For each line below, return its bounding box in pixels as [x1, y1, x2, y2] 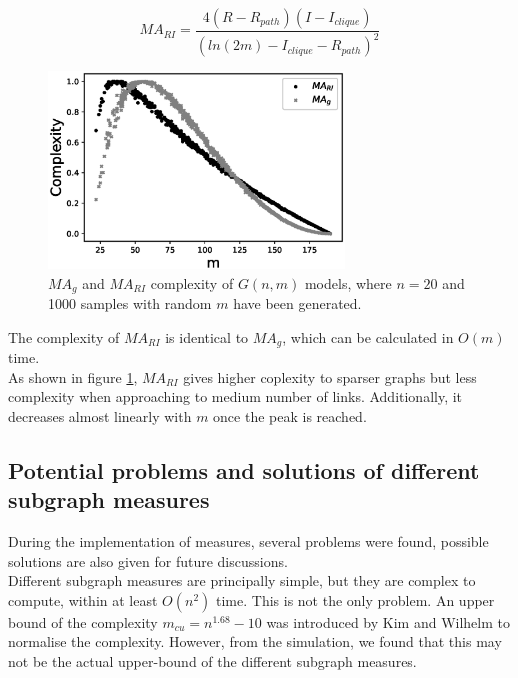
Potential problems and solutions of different [8, 454, 480, 485]
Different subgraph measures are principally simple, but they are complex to [8, 570, 476, 591]
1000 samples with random [48, 293, 212, 314]
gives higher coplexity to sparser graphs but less [183, 366, 477, 387]
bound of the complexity [8, 611, 158, 632]
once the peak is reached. [213, 405, 367, 426]
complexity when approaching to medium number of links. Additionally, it [8, 386, 463, 407]
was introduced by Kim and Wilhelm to [266, 611, 510, 632]
